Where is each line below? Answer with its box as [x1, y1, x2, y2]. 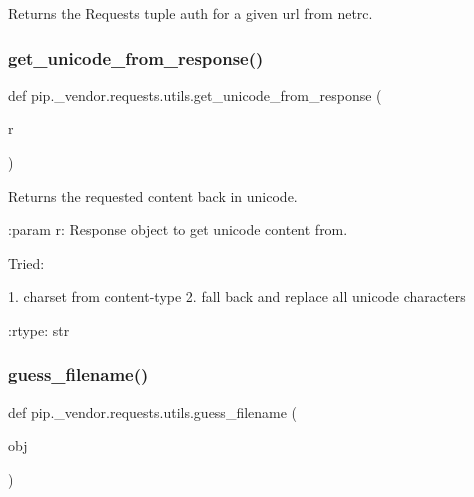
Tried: [8, 252, 45, 273]
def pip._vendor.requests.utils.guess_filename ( [8, 401, 298, 422]
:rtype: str [8, 319, 70, 340]
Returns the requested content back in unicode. [8, 185, 298, 206]
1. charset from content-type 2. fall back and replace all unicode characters [8, 286, 466, 307]
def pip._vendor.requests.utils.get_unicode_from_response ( [8, 84, 382, 105]
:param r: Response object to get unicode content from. [8, 219, 348, 240]
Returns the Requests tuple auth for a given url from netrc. [8, 3, 373, 23]
